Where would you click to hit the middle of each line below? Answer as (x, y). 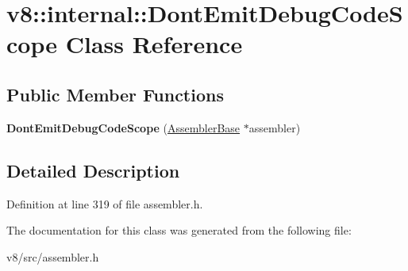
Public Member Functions (115, 94)
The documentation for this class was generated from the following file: (179, 230)
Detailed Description (93, 170)
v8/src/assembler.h (53, 256)
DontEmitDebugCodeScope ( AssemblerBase (123, 127)
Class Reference (154, 44)
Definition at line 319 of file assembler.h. (105, 203)
